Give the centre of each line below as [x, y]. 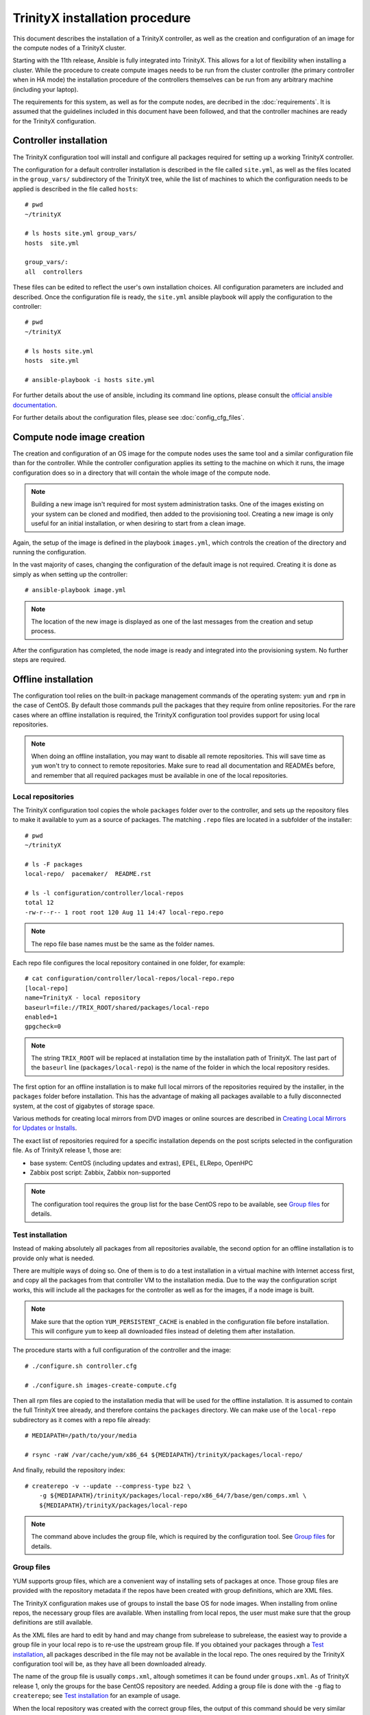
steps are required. [39, 660]
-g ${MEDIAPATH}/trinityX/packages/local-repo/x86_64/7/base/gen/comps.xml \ [173, 1496]
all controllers [54, 272]
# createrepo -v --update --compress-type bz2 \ [108, 1486]
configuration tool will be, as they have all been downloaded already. [110, 1664]
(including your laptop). [46, 89]
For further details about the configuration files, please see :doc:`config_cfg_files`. [128, 417]
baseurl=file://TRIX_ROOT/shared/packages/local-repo [117, 1007]
